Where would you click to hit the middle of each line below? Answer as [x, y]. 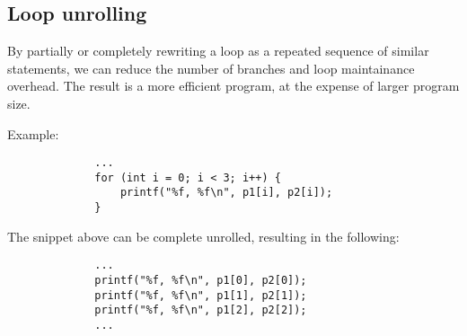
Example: [33, 133]
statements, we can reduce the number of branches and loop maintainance [211, 68]
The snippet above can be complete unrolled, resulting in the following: [203, 236]
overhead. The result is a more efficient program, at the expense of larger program [233, 86]
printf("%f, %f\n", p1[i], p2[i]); [226, 193]
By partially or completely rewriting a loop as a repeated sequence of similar [218, 51]
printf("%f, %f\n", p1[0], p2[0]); [201, 281]
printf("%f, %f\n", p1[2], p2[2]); [201, 310]
